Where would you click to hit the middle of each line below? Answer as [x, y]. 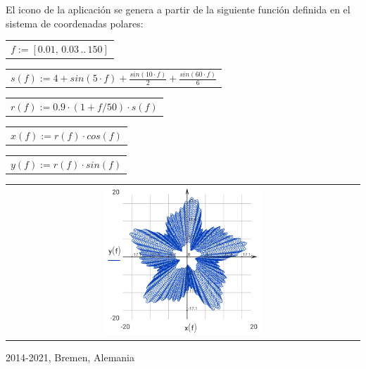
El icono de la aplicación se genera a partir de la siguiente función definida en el [178, 9]
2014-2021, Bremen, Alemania [70, 357]
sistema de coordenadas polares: [75, 23]
